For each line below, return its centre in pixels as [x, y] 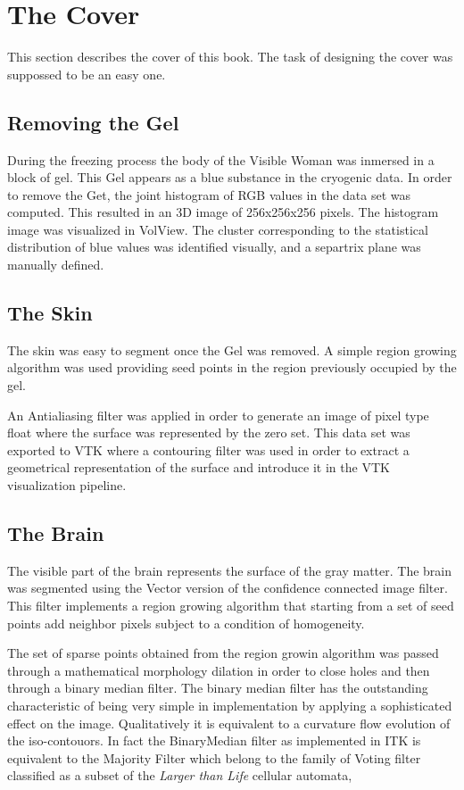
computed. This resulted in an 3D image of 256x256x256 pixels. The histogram [223, 212]
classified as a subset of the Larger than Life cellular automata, [180, 775]
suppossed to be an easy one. [87, 74]
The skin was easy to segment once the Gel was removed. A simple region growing [232, 349]
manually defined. [56, 265]
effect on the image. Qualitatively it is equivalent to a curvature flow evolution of [229, 723]
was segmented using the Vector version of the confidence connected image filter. [228, 588]
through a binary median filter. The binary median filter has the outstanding [218, 688]
